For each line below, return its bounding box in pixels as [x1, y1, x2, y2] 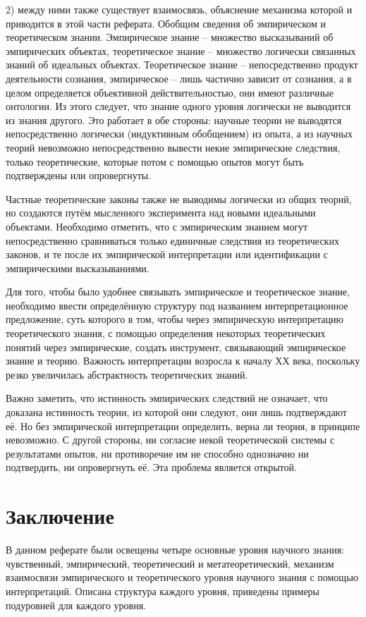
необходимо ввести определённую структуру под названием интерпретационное [6, 298, 348, 312]
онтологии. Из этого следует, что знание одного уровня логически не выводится [6, 99, 351, 114]
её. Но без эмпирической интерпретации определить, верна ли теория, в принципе [6, 418, 360, 433]
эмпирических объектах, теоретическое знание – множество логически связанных [6, 43, 356, 58]
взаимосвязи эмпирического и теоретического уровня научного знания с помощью [6, 570, 358, 585]
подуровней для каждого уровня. [6, 597, 146, 612]
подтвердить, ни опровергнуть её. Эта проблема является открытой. [6, 460, 297, 475]
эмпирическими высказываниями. [6, 260, 150, 275]
